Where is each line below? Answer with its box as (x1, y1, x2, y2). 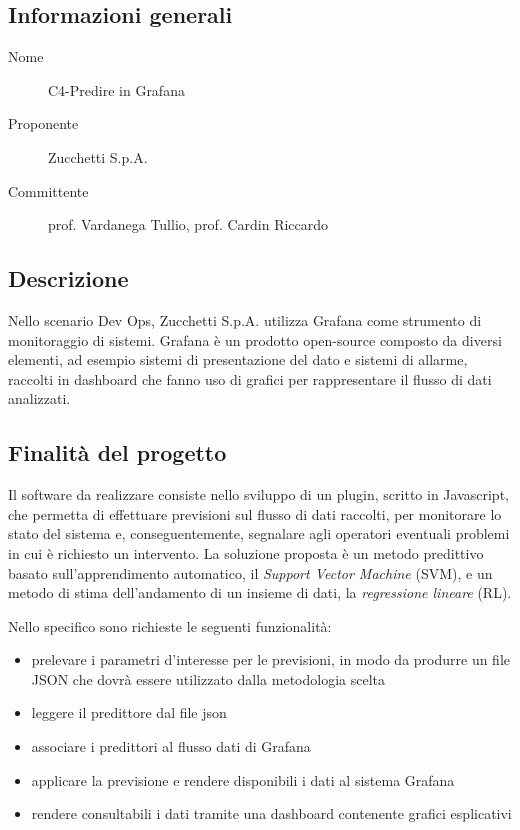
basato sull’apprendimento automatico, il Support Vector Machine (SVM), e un (8, 562, 493, 583)
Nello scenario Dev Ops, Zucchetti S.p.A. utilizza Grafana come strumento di (8, 309, 482, 330)
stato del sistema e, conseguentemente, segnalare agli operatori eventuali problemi (8, 523, 510, 544)
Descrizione (8, 263, 129, 294)
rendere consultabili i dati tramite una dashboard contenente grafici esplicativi (31, 803, 512, 824)
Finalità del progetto (8, 437, 227, 468)
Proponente (8, 113, 79, 134)
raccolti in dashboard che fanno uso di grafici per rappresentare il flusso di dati (8, 368, 492, 389)
